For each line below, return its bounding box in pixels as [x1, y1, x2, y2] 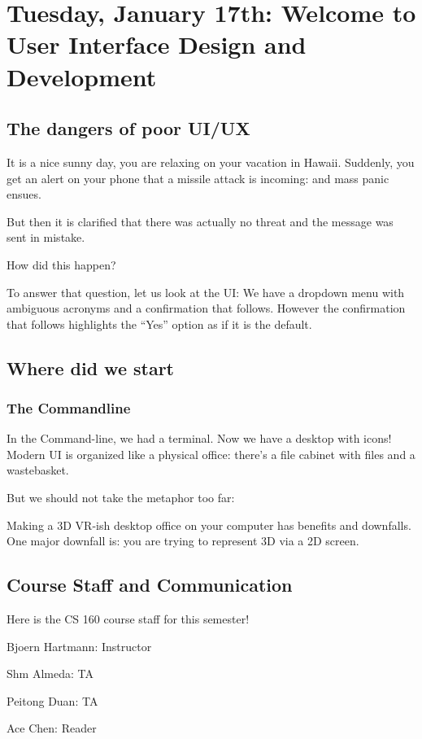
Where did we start [7, 355, 174, 380]
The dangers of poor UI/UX [7, 116, 250, 141]
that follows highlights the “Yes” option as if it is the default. [7, 315, 312, 332]
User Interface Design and [7, 28, 307, 61]
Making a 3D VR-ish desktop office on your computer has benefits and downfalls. [7, 516, 411, 533]
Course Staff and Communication [7, 572, 293, 597]
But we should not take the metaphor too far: [7, 489, 235, 506]
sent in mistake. [7, 229, 85, 246]
